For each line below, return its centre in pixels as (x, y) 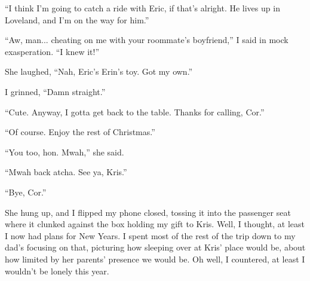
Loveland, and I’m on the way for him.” (77, 19)
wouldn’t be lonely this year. (57, 271)
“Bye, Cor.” (26, 192)
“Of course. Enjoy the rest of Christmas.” (80, 132)
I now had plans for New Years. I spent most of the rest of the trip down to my (150, 235)
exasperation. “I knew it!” (52, 51)
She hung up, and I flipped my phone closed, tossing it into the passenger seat (148, 212)
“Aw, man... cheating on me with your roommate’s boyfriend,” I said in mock (147, 40)
